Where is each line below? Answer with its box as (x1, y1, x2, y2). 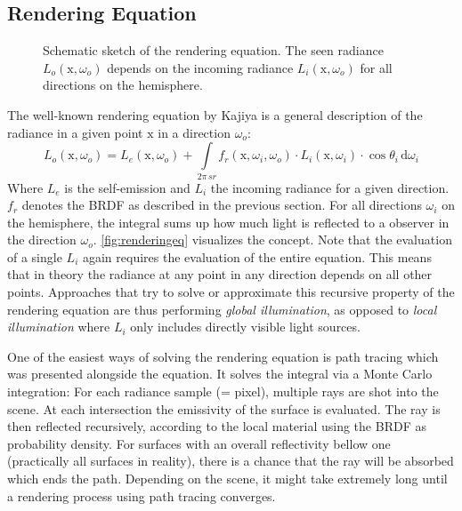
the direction (7, 230, 77, 249)
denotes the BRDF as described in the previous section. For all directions (21, 196, 422, 214)
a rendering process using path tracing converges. (7, 486, 276, 505)
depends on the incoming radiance (107, 58, 294, 76)
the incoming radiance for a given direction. (210, 178, 450, 196)
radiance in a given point (7, 123, 143, 141)
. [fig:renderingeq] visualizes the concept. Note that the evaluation (93, 230, 452, 249)
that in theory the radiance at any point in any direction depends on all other (7, 265, 433, 283)
